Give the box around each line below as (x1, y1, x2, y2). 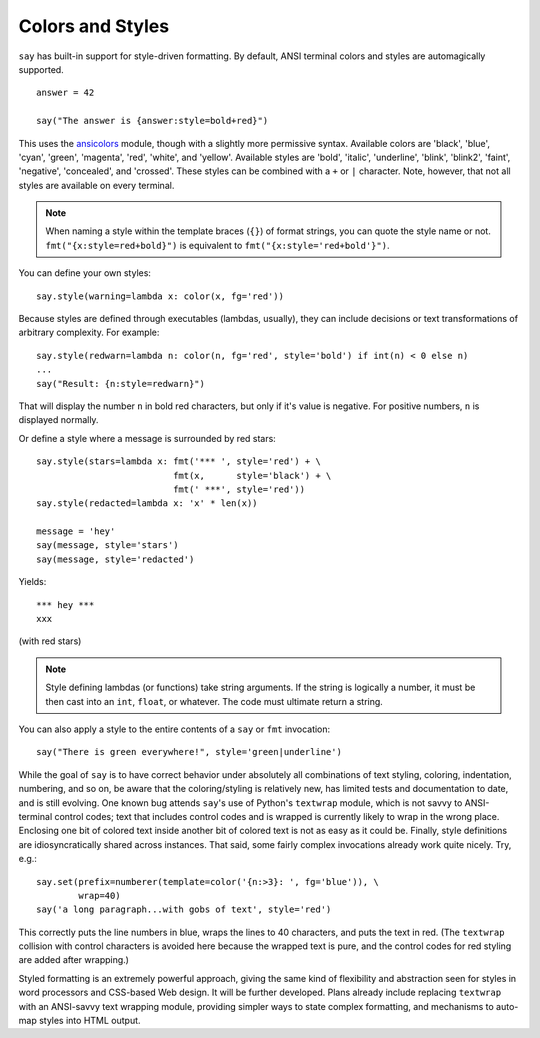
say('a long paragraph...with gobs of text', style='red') (36, 904, 332, 915)
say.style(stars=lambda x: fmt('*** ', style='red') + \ (36, 456, 322, 467)
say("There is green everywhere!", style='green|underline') (36, 746, 342, 758)
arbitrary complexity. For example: (18, 326, 160, 339)
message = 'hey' (36, 526, 116, 537)
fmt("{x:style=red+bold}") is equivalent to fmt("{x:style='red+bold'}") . (45, 239, 390, 251)
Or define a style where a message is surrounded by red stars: (18, 432, 277, 444)
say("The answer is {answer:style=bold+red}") (36, 115, 269, 127)
